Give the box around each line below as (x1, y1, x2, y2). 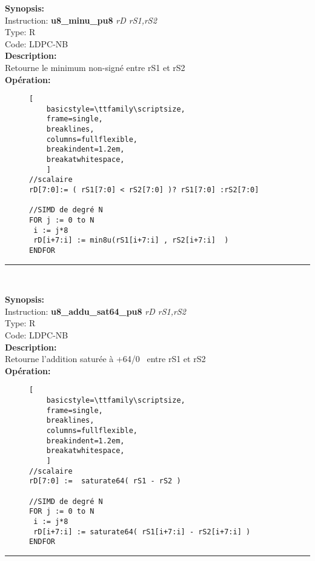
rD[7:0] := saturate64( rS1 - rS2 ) (29, 477, 181, 486)
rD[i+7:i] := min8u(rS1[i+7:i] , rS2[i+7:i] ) (33, 236, 229, 245)
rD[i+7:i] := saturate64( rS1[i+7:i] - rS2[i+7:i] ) (33, 527, 251, 536)
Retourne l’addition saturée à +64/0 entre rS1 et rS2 (5, 352, 206, 365)
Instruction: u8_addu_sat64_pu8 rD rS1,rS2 (5, 304, 186, 317)
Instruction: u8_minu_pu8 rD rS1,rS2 (5, 13, 157, 26)
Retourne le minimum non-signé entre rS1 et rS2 (5, 61, 185, 73)
